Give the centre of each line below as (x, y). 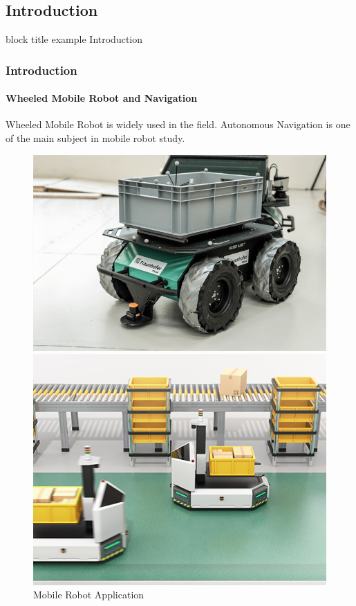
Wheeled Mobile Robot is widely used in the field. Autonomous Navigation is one (178, 124)
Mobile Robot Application (89, 595)
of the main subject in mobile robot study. (95, 138)
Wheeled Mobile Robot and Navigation (102, 98)
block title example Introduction (74, 39)
